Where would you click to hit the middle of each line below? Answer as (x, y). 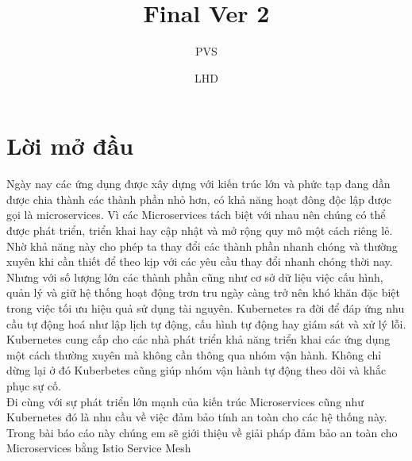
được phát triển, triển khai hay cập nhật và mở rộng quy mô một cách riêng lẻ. (200, 230)
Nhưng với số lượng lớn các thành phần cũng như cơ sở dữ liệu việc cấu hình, (195, 277)
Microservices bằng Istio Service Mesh (99, 448)
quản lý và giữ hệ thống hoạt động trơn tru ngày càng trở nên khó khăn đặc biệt (204, 292)
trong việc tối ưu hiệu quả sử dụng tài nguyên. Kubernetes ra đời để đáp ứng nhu (206, 308)
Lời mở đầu (70, 146)
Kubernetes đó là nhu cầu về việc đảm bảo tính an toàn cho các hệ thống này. (197, 417)
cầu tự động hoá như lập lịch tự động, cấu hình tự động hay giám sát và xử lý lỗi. (206, 323)
